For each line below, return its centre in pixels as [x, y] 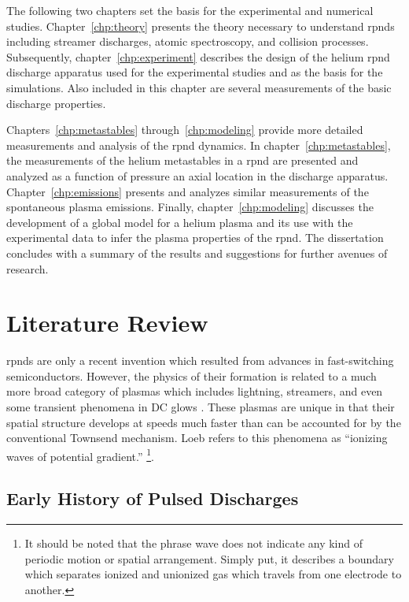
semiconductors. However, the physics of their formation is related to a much [192, 375]
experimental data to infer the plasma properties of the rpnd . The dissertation [195, 238]
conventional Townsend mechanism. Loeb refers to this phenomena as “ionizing [197, 438]
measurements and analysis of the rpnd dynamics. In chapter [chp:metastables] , [199, 145]
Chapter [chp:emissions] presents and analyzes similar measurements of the [188, 191]
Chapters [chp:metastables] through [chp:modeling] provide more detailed [185, 130]
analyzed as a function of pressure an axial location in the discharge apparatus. [197, 175]
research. [28, 268]
